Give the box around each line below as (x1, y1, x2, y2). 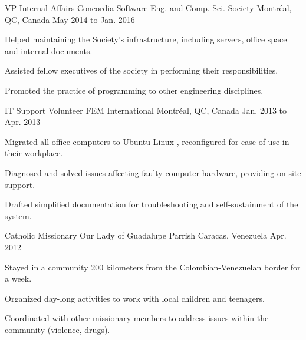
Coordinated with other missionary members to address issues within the (5, 312, 269, 324)
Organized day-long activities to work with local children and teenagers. (5, 292, 265, 304)
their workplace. (5, 147, 63, 159)
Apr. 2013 (5, 115, 41, 128)
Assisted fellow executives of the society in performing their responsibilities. (5, 64, 278, 77)
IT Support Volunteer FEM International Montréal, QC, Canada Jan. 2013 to (5, 104, 287, 116)
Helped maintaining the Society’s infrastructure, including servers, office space (5, 33, 287, 45)
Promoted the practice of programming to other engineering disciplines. (5, 84, 264, 96)
